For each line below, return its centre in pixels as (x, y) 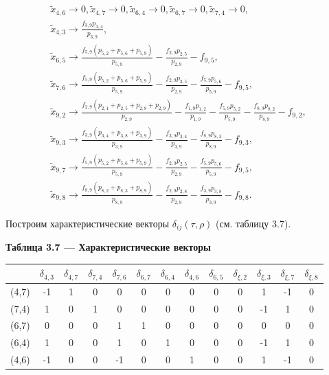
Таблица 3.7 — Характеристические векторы (108, 246)
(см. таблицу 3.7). (253, 223)
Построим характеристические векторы (88, 223)
